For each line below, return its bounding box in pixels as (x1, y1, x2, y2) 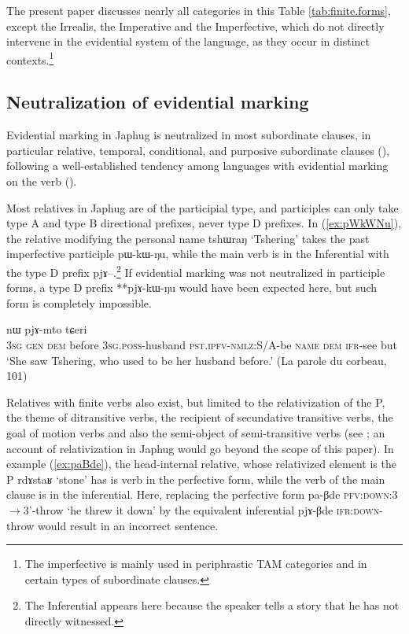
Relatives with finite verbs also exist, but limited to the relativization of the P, (6, 393, 385, 410)
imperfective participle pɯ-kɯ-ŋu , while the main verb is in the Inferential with (6, 245, 389, 262)
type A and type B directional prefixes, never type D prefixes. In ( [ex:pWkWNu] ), (6, 215, 402, 231)
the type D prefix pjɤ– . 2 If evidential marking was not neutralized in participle (6, 261, 385, 280)
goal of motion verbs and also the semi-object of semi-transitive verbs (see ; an (6, 424, 385, 440)
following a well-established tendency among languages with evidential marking (6, 157, 389, 174)
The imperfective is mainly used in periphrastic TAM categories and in (24, 555, 367, 572)
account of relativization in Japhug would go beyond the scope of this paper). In (6, 440, 394, 456)
